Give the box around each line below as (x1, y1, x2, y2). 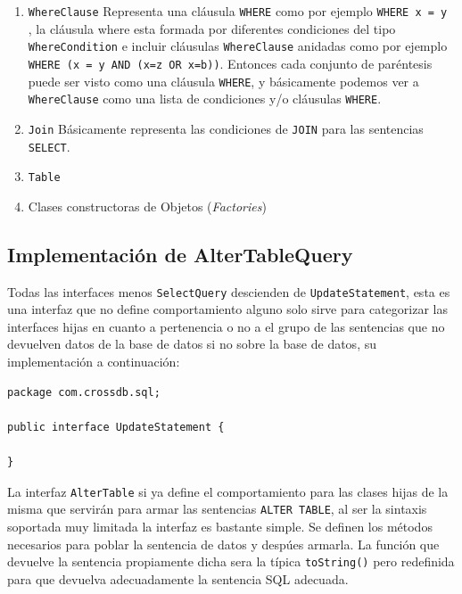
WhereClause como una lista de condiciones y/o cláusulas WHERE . (28, 89, 382, 108)
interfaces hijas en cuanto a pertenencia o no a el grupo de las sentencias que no (7, 317, 445, 335)
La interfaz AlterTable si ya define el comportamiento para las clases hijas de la (7, 482, 449, 500)
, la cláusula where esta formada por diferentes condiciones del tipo (28, 19, 396, 37)
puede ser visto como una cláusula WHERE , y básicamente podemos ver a (28, 71, 419, 90)
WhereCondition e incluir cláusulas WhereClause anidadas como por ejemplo (28, 37, 448, 55)
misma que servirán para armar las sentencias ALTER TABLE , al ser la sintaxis (7, 499, 427, 518)
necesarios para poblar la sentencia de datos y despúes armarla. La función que (7, 534, 440, 553)
